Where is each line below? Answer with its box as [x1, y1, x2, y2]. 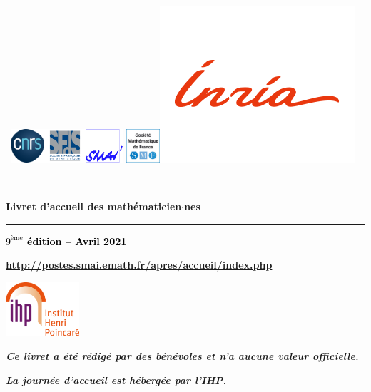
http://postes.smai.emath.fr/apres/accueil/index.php [6, 257, 273, 272]
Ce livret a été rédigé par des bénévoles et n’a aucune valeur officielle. [6, 349, 359, 363]
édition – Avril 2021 [27, 233, 127, 248]
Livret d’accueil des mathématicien [6, 199, 182, 214]
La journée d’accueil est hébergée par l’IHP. [6, 372, 227, 387]
